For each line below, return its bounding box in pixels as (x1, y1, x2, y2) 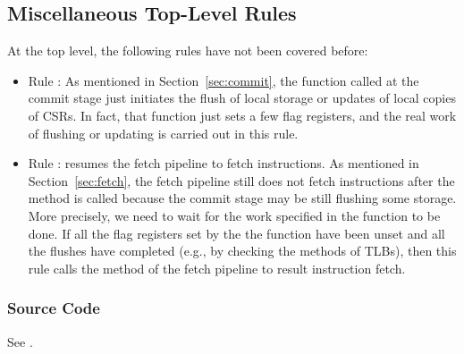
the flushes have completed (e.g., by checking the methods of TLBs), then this (28, 241, 457, 260)
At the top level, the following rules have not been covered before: (7, 41, 368, 60)
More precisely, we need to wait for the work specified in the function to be (28, 206, 441, 224)
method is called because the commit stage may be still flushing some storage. (28, 189, 457, 207)
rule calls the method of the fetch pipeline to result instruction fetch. (28, 258, 406, 277)
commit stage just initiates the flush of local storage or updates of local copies (28, 88, 456, 107)
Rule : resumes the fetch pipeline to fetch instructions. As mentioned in (28, 154, 419, 173)
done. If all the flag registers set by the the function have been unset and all (28, 223, 445, 242)
